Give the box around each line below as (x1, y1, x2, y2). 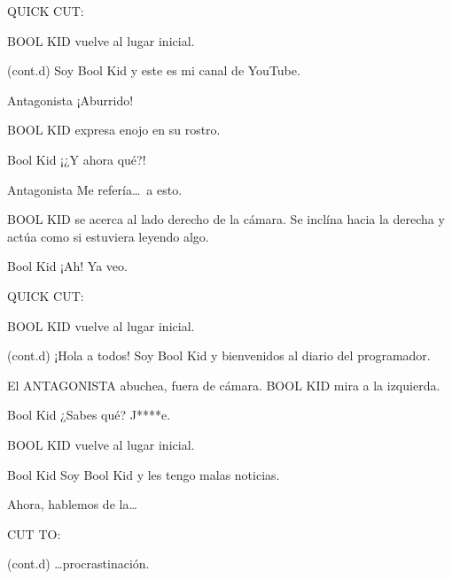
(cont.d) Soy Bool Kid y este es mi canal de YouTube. (7, 61, 300, 80)
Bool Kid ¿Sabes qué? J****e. (7, 405, 171, 424)
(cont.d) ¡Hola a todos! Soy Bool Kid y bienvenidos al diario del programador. (7, 346, 431, 365)
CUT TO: (7, 524, 61, 543)
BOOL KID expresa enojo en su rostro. (7, 120, 221, 139)
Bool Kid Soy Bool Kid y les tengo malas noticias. (7, 465, 280, 483)
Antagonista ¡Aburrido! (7, 90, 134, 109)
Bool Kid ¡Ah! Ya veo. (7, 257, 128, 275)
